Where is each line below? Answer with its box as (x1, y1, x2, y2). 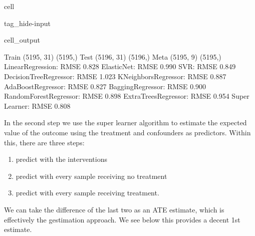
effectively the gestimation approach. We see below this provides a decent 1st (4, 214, 240, 224)
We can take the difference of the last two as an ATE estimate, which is (4, 204, 224, 214)
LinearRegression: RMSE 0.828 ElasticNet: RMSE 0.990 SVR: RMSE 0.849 (4, 61, 236, 72)
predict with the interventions (16, 154, 107, 164)
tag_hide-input (4, 18, 51, 28)
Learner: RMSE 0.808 (4, 100, 71, 111)
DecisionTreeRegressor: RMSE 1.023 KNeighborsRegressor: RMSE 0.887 (4, 71, 226, 81)
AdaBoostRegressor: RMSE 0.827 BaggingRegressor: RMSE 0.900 (4, 81, 206, 91)
